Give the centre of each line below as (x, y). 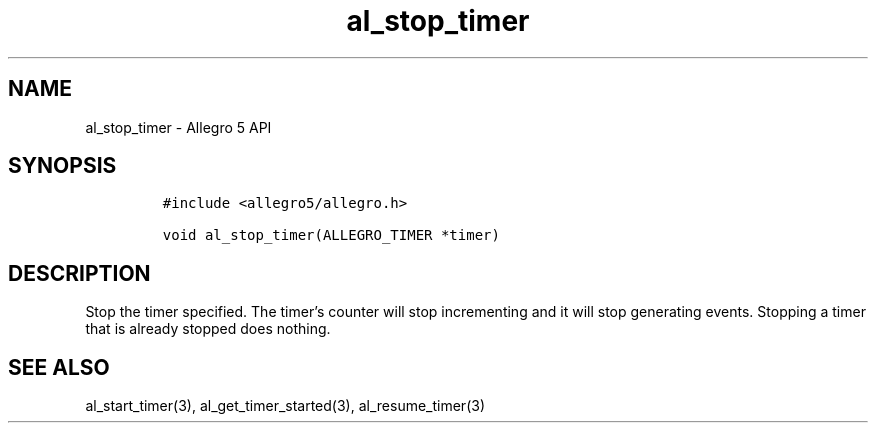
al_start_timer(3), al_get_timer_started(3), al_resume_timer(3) (285, 406)
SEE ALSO (59, 367)
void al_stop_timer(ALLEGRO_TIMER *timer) (331, 235)
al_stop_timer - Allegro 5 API (178, 127)
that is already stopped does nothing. (208, 329)
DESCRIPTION (79, 273)
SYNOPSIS (62, 166)
